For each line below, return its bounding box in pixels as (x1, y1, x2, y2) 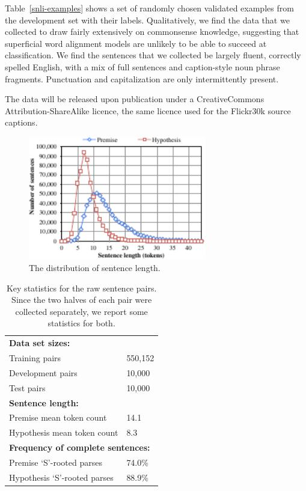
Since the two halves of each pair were (11, 293, 152, 306)
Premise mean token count (9, 411, 107, 424)
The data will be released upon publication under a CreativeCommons (5, 93, 265, 105)
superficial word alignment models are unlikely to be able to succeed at (5, 37, 267, 49)
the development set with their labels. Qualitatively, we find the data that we (5, 13, 290, 26)
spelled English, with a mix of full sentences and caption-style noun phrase (5, 60, 280, 73)
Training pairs (9, 352, 61, 364)
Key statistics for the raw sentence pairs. (6, 281, 157, 294)
